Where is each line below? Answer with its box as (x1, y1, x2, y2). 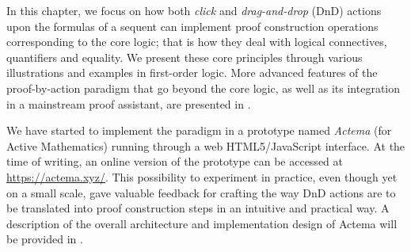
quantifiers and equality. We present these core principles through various (6, 48, 363, 65)
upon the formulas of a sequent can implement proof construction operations (6, 17, 379, 34)
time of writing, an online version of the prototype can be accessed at (6, 153, 343, 170)
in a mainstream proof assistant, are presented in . (6, 95, 251, 112)
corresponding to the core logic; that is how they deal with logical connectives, (6, 33, 387, 50)
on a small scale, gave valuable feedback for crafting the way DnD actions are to (6, 184, 396, 200)
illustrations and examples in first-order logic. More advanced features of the (6, 64, 378, 81)
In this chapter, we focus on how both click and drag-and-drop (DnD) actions (6, 2, 382, 18)
